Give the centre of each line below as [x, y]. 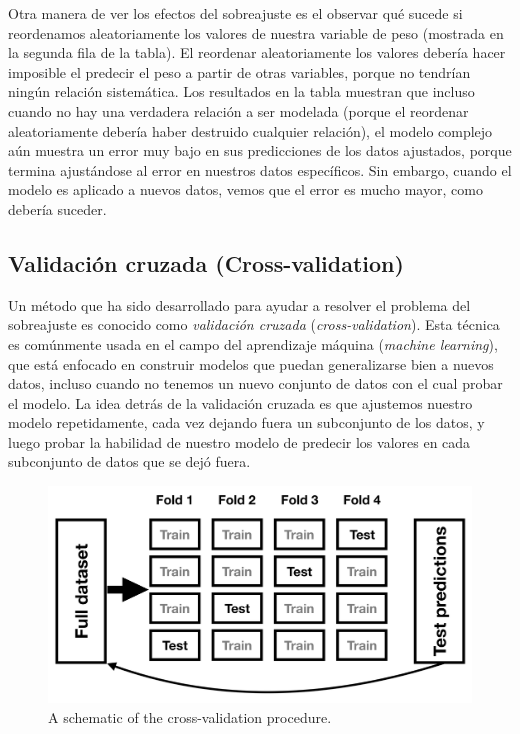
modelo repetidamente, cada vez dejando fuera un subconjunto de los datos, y [246, 422]
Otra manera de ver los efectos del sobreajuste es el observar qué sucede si [235, 13]
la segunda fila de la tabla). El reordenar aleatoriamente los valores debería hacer [257, 52]
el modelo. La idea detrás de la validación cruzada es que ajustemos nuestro [240, 402]
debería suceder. [57, 208]
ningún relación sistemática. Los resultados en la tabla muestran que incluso [241, 91]
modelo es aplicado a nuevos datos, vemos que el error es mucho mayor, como [245, 189]
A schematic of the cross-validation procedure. [190, 717]
